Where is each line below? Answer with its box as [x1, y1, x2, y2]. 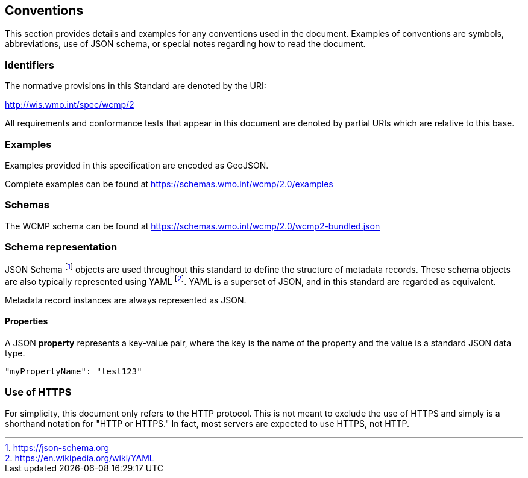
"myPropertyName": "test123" [5, 366, 142, 376]
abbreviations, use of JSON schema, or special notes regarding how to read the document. [5, 39, 366, 49]
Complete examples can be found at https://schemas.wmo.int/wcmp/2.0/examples [5, 178, 333, 189]
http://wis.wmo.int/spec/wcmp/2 [5, 99, 134, 110]
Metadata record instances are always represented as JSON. [5, 294, 247, 305]
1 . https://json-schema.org [5, 442, 110, 453]
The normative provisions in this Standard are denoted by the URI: [5, 81, 266, 92]
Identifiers [5, 58, 54, 71]
